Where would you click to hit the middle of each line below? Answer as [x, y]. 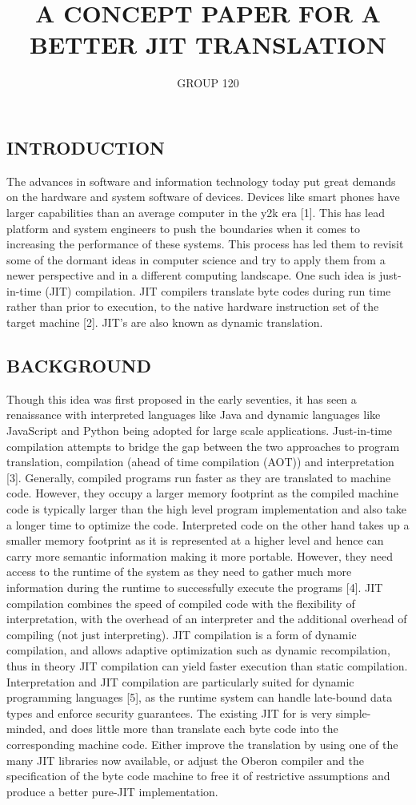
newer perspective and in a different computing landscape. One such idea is [191, 275]
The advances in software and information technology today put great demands [201, 181]
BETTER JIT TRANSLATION [208, 44]
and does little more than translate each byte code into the [194, 729]
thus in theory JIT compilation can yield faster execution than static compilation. [207, 665]
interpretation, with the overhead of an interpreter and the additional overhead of [207, 619]
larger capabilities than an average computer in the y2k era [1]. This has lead [196, 212]
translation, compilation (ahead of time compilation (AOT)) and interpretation [200, 462]
